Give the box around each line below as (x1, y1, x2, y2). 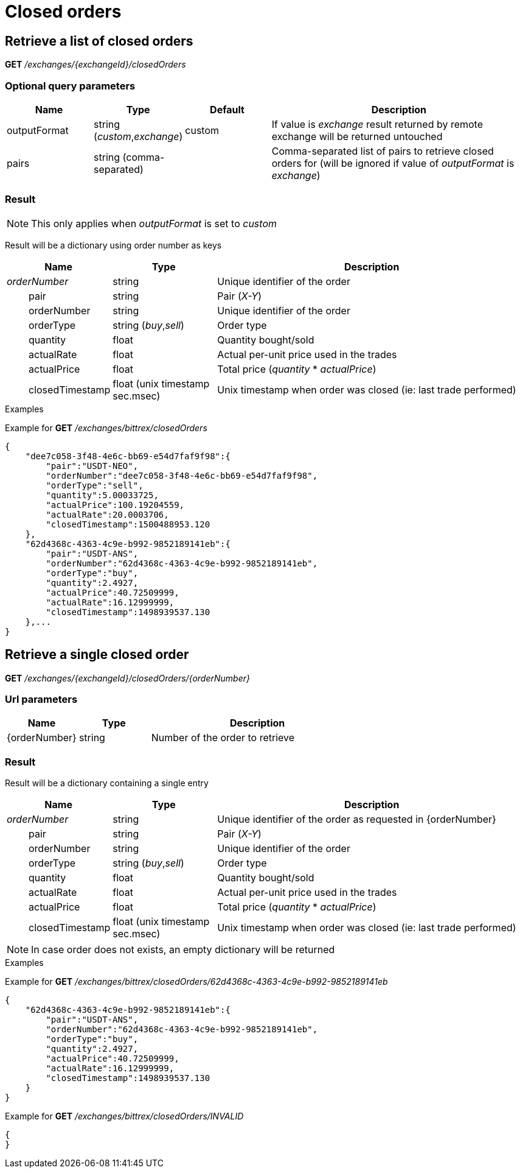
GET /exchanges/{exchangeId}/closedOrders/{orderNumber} (5, 672, 250, 683)
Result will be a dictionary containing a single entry (5, 778, 209, 789)
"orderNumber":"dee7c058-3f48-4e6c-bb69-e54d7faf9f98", (46, 470, 318, 481)
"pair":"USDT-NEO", (46, 460, 139, 471)
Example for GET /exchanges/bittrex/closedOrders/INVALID (5, 1111, 244, 1122)
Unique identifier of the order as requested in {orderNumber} (217, 813, 496, 826)
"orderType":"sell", (46, 480, 144, 490)
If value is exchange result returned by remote (271, 118, 484, 130)
